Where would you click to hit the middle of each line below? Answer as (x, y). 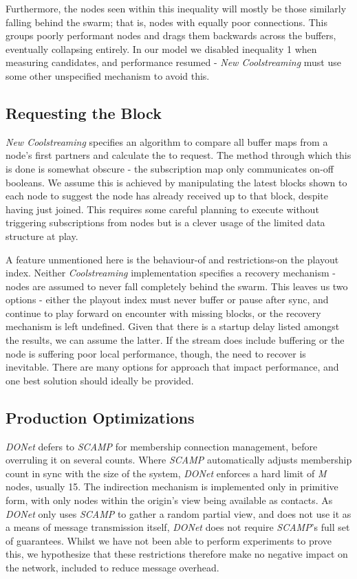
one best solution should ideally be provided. (100, 380)
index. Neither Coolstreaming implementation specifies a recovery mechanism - (171, 273)
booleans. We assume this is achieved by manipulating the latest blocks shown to (176, 182)
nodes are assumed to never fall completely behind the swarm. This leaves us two (177, 286)
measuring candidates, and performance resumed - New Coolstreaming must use (173, 62)
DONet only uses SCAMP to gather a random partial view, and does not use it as (178, 513)
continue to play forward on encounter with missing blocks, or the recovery (163, 313)
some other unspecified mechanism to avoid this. (108, 75)
